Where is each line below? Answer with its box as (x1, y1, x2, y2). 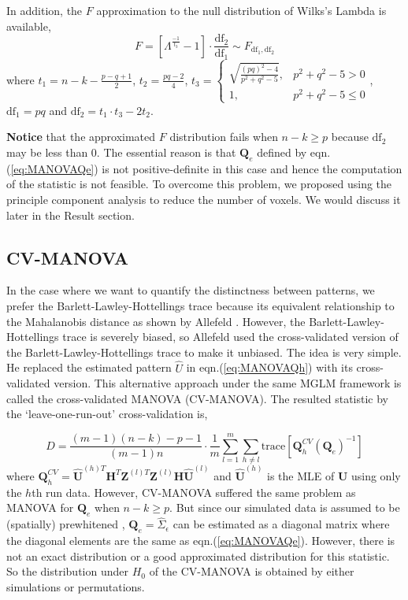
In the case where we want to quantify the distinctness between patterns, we (6, 282, 375, 298)
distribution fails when (169, 128, 278, 145)
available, (6, 17, 51, 34)
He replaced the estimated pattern (6, 359, 172, 376)
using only (351, 467, 401, 483)
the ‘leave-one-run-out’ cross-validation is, (6, 406, 208, 422)
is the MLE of (267, 467, 335, 483)
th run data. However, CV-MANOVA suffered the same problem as (32, 483, 356, 500)
